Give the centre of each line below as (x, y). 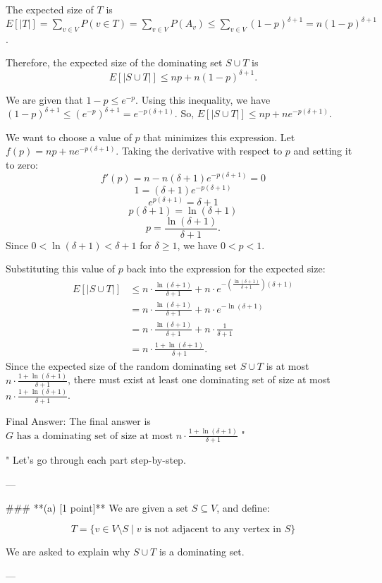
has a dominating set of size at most (95, 436)
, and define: (243, 507)
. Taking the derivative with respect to (199, 151)
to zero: (22, 164)
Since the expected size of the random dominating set (122, 365)
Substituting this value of (60, 269)
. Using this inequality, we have (203, 99)
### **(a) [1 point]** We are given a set (97, 507)
